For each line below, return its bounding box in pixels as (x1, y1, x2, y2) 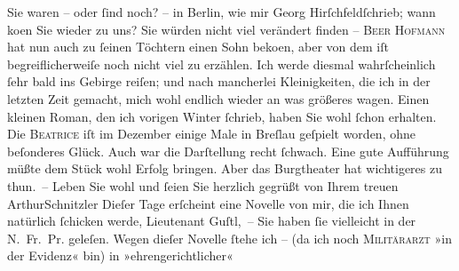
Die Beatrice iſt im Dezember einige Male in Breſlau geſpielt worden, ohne (7, 124, 415, 143)
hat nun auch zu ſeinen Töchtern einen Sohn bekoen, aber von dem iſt (7, 37, 389, 56)
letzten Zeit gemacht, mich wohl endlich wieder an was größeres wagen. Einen (7, 89, 430, 108)
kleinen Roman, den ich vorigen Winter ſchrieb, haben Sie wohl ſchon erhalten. (7, 107, 437, 125)
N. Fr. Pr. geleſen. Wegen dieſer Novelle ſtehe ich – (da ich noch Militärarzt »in (7, 228, 452, 247)
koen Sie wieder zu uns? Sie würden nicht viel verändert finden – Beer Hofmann (7, 20, 446, 38)
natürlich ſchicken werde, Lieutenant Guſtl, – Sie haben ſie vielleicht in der (7, 211, 416, 230)
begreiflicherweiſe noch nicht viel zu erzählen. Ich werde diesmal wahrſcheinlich (7, 54, 436, 73)
